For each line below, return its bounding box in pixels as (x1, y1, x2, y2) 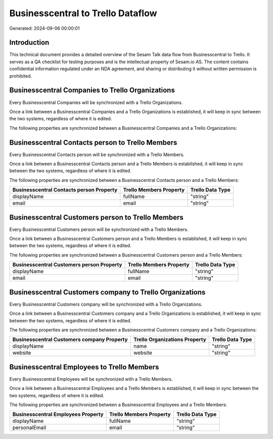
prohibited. (9, 73, 32, 79)
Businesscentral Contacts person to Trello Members (9, 138, 177, 147)
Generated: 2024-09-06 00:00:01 (9, 25, 80, 31)
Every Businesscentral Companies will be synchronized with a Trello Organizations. (9, 99, 183, 106)
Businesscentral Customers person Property (12, 261, 122, 268)
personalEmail (12, 424, 47, 431)
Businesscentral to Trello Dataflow (9, 8, 157, 19)
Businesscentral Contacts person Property (12, 186, 118, 193)
